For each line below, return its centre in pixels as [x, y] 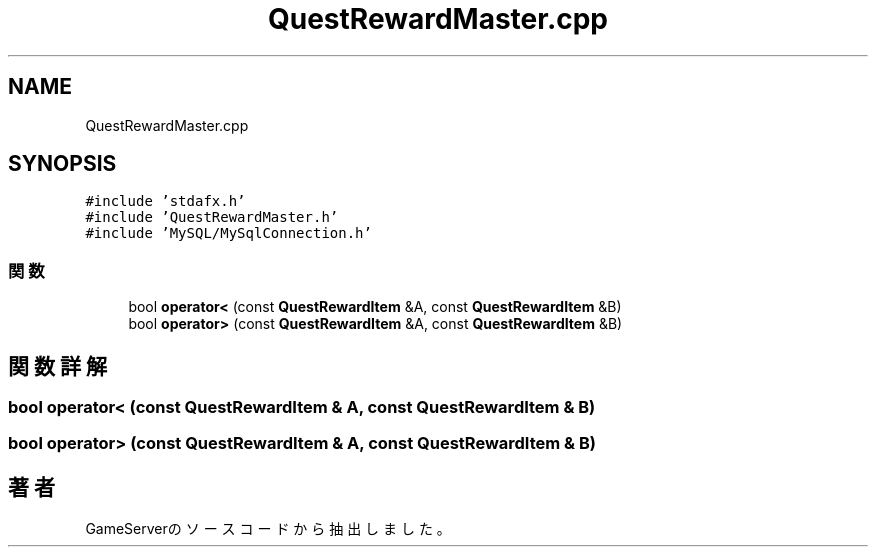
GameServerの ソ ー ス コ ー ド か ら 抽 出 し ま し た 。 [268, 529]
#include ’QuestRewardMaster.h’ [212, 217]
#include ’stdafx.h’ [165, 201]
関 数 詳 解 [57, 366]
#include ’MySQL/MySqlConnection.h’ [228, 233]
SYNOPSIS [62, 164]
